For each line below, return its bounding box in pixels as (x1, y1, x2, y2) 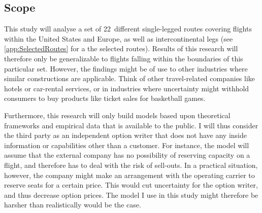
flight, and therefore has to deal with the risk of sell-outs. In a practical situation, (4, 159, 258, 170)
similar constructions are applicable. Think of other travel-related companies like (4, 73, 255, 84)
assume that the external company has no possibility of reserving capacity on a (4, 150, 250, 160)
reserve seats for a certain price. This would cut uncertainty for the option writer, (4, 180, 258, 190)
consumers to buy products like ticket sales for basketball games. (4, 93, 206, 103)
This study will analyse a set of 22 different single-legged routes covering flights (4, 23, 252, 34)
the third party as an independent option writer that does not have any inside (4, 130, 247, 140)
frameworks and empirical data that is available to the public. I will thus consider (4, 120, 258, 130)
